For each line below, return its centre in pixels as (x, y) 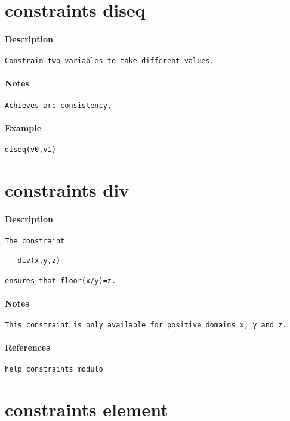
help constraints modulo (54, 369)
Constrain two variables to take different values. (109, 61)
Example (23, 127)
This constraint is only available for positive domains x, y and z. (146, 325)
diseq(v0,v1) (30, 150)
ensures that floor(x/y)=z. (61, 281)
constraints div (67, 189)
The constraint (35, 241)
